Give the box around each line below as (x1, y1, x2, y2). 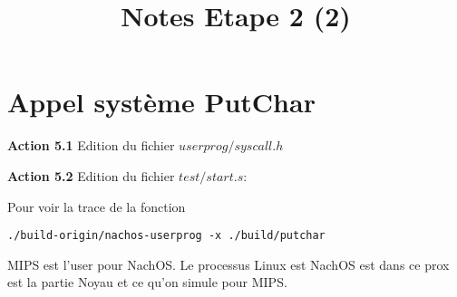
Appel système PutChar (7, 83, 316, 120)
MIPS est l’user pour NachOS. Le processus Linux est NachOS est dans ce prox (7, 254, 450, 273)
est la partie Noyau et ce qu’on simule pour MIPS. (7, 273, 287, 292)
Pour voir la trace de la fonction (7, 196, 186, 216)
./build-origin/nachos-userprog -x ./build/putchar (7, 229, 326, 243)
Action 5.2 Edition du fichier (7, 166, 175, 185)
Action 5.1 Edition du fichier (7, 136, 175, 155)
